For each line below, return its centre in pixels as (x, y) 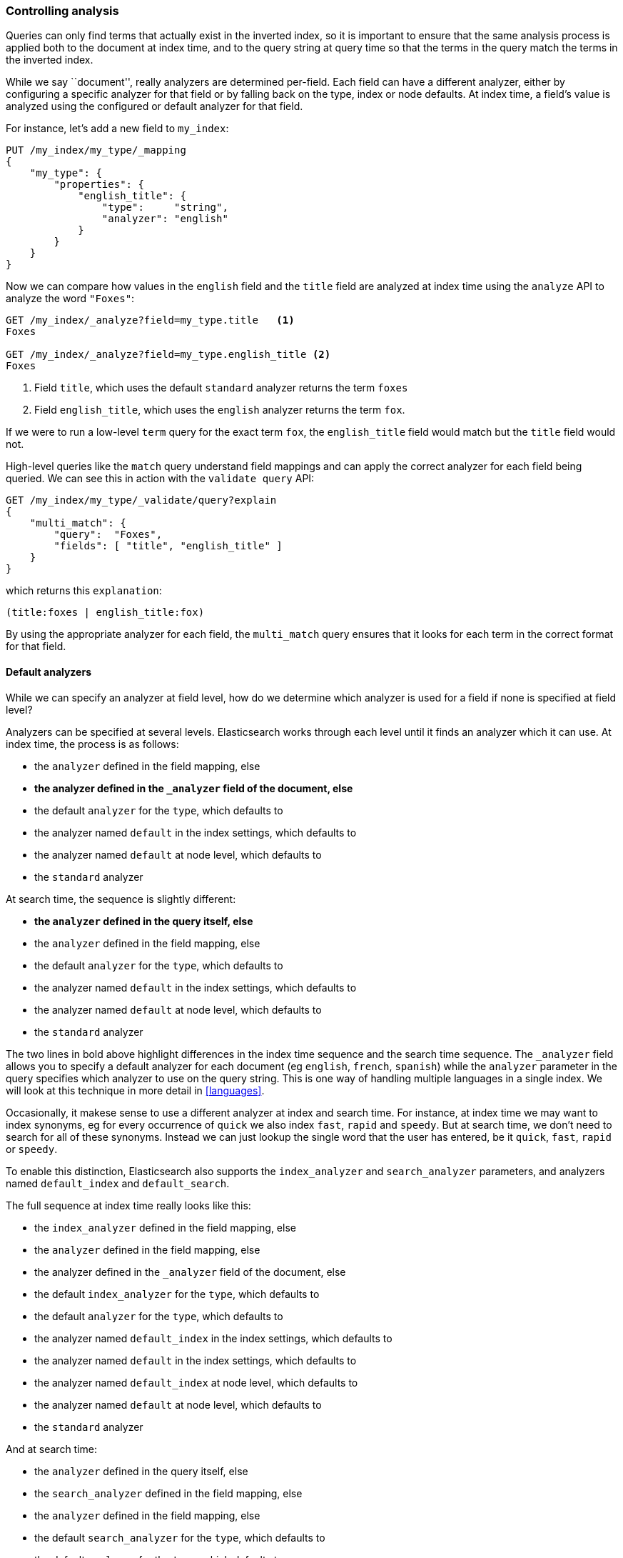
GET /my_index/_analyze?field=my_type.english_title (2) (168, 355)
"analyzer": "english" (165, 219)
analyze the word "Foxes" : (70, 299)
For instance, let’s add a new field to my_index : (117, 129)
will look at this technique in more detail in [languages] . (135, 1090)
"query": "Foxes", (108, 535)
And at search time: (52, 1449)
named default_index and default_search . (118, 1183)
